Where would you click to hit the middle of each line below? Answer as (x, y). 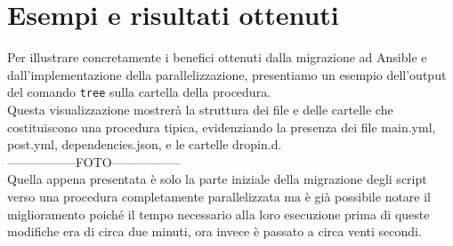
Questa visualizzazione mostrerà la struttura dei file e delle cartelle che (200, 109)
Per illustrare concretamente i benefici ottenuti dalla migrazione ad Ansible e (217, 57)
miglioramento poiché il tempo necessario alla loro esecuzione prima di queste (218, 214)
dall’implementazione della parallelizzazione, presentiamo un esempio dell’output (227, 74)
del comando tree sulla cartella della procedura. (139, 92)
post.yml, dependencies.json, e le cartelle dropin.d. (145, 144)
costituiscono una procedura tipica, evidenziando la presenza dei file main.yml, (222, 127)
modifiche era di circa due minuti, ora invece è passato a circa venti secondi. (214, 231)
